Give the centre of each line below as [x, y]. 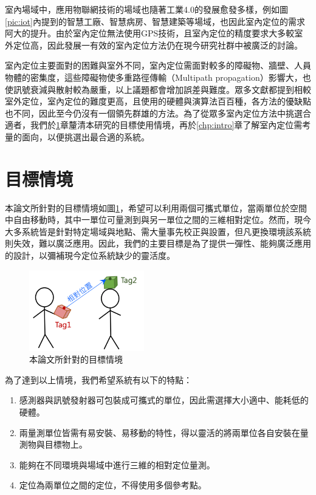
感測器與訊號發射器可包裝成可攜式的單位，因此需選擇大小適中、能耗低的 [164, 400]
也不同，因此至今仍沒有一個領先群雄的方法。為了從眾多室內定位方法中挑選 [154, 113]
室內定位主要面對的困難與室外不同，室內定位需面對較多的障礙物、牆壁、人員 [158, 65]
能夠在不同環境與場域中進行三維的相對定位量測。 [117, 464]
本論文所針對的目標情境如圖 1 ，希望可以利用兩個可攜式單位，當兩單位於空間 [156, 207]
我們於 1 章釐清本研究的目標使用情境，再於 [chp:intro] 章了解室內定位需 [166, 125]
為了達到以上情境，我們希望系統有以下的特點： [98, 379]
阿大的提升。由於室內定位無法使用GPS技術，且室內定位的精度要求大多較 [150, 33]
